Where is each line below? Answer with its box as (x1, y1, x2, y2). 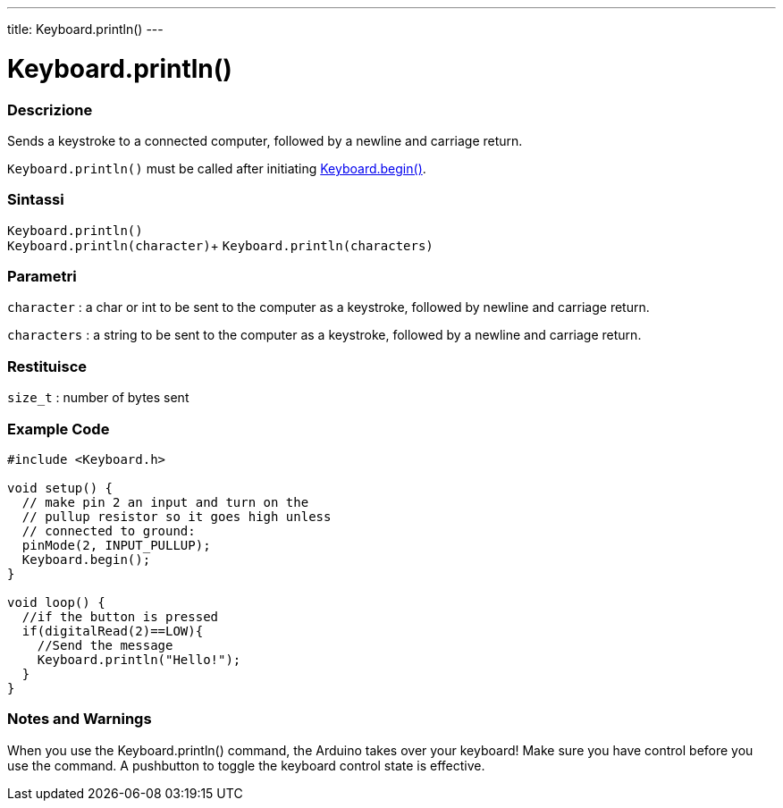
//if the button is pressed (21, 609, 219, 624)
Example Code (7, 419, 110, 438)
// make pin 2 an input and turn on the (21, 494, 309, 509)
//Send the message (37, 637, 173, 652)
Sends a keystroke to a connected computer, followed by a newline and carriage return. (7, 132, 523, 148)
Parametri (7, 267, 77, 285)
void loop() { (7, 594, 105, 610)
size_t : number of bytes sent (7, 390, 189, 406)
